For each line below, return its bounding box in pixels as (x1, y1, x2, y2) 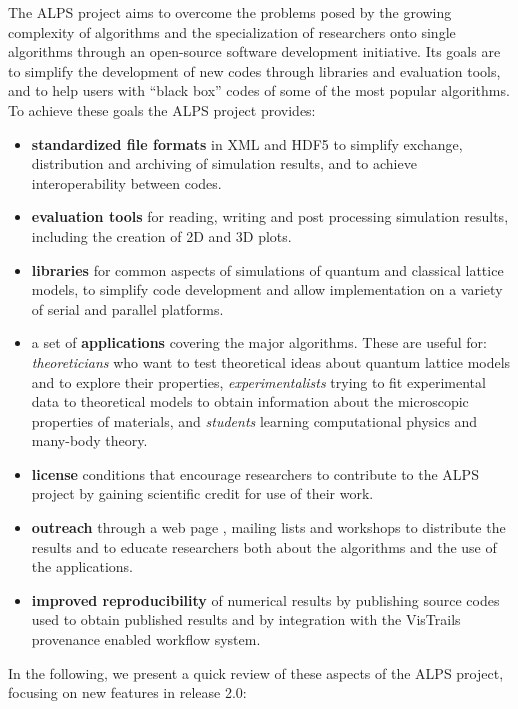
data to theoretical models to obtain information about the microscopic (31, 391, 469, 412)
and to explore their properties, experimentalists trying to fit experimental (31, 371, 486, 392)
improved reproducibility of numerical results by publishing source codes (31, 589, 500, 610)
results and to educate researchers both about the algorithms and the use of (31, 536, 497, 557)
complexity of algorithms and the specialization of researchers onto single (8, 21, 456, 42)
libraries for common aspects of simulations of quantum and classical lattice (31, 259, 504, 280)
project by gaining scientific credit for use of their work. (31, 483, 374, 504)
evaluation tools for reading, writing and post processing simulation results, (31, 206, 509, 227)
